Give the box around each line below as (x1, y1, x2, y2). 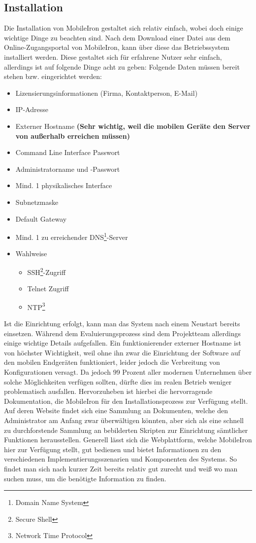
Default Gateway (15, 213, 67, 224)
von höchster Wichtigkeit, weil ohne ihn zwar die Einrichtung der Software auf (4, 347, 240, 357)
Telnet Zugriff (27, 283, 69, 294)
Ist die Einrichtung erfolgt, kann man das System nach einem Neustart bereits (4, 318, 240, 329)
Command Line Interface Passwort (15, 147, 120, 157)
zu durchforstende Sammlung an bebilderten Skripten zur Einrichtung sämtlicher (4, 425, 248, 435)
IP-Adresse (15, 104, 48, 115)
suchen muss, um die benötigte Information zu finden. (4, 473, 166, 483)
